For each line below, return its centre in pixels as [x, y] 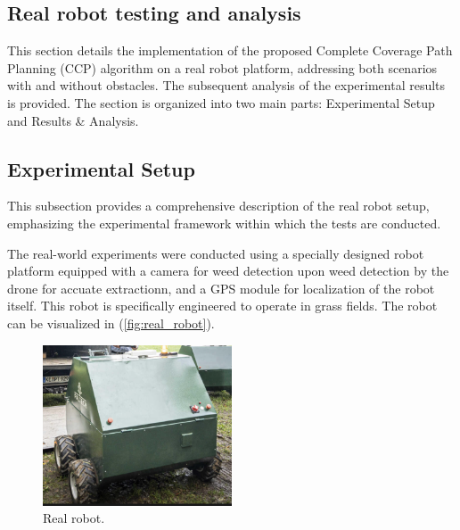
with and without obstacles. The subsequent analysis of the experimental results [226, 85]
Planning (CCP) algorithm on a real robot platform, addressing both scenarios [222, 67]
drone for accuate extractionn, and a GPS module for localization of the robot [221, 288]
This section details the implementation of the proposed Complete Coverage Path [230, 50]
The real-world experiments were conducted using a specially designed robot [216, 253]
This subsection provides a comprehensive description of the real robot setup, [218, 206]
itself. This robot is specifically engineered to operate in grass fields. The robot [222, 306]
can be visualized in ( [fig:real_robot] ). [111, 323]
